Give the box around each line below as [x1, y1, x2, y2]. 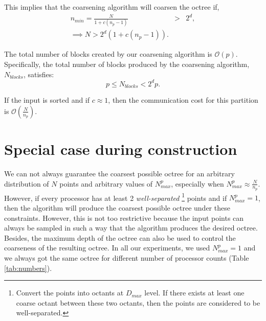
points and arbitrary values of [59, 178, 153, 189]
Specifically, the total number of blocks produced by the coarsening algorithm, [4, 59, 250, 70]
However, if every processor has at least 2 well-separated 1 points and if [4, 191, 227, 203]
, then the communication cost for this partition [108, 95, 258, 105]
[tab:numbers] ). [4, 262, 52, 273]
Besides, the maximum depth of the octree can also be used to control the [4, 232, 236, 243]
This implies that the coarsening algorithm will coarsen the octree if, [4, 2, 219, 12]
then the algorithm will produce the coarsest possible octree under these [4, 202, 230, 213]
